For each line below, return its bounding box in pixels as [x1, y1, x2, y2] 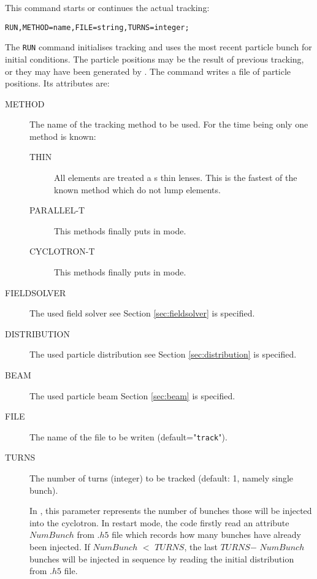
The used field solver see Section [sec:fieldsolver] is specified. [29, 307, 255, 320]
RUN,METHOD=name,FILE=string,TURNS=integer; [5, 23, 189, 32]
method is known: [29, 129, 96, 142]
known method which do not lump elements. [54, 183, 221, 196]
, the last [184, 540, 218, 553]
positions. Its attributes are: [5, 77, 110, 90]
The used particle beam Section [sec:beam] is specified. [29, 389, 235, 402]
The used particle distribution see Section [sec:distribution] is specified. [29, 348, 297, 361]
